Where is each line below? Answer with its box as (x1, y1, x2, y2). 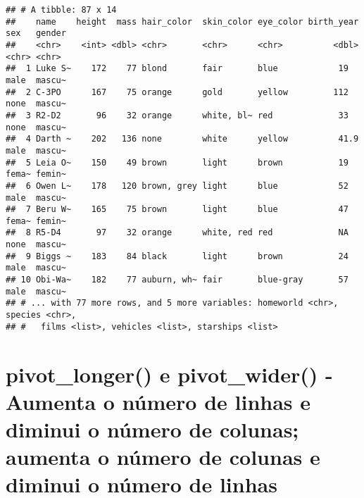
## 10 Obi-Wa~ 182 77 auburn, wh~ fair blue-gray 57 (6, 275, 349, 285)
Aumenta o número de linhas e (6, 387, 311, 416)
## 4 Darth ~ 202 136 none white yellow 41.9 (6, 134, 359, 144)
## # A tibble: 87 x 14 (6, 5, 117, 15)
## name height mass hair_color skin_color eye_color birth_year (6, 16, 359, 27)
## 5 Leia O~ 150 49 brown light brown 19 (6, 157, 349, 168)
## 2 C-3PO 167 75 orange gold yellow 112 (6, 87, 349, 97)
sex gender (6, 28, 66, 39)
